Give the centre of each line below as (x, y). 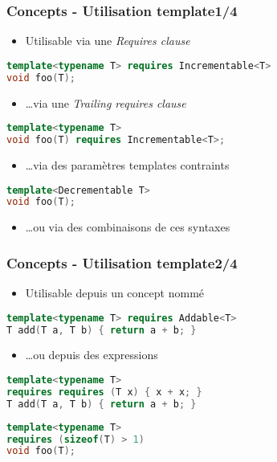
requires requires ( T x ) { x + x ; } (104, 392)
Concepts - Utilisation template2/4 (122, 262)
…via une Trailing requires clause (106, 102)
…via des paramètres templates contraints (127, 164)
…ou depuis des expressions (92, 355)
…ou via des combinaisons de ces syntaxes (128, 227)
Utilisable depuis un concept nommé (115, 293)
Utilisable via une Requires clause (108, 41)
